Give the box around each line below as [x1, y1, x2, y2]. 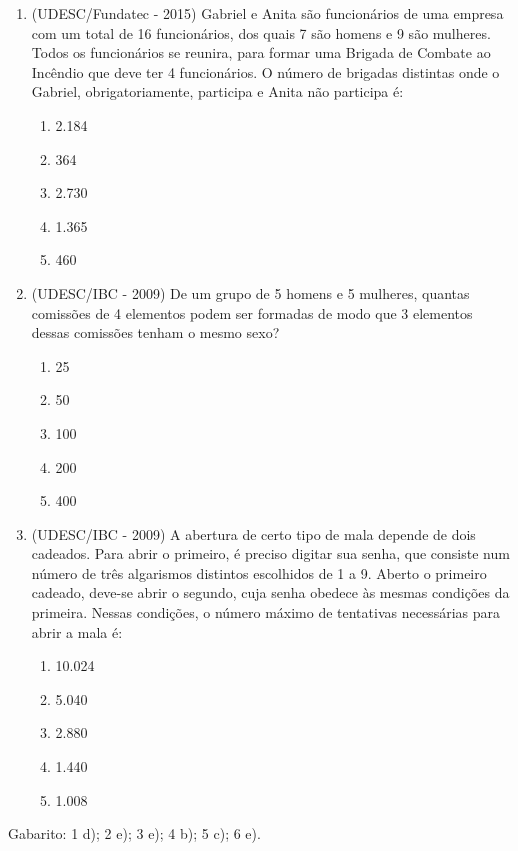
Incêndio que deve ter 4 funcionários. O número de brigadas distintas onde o [31, 61, 500, 82]
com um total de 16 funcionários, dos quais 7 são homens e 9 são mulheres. [31, 22, 491, 43]
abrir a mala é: [31, 621, 123, 642]
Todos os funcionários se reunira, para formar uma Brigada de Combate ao [31, 42, 491, 63]
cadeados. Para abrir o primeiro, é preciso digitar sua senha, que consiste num [31, 543, 510, 564]
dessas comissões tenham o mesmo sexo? [31, 322, 280, 343]
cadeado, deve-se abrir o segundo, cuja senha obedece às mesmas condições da [31, 582, 510, 603]
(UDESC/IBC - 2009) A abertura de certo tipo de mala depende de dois [31, 523, 476, 544]
